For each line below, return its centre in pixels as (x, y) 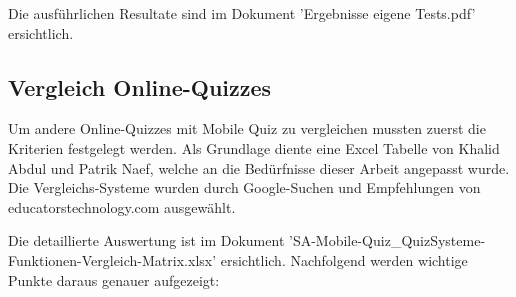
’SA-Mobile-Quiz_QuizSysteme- (387, 240)
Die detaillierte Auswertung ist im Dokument (146, 240)
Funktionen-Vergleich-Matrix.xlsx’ (112, 259)
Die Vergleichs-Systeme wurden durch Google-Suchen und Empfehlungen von (244, 187)
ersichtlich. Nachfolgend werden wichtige (344, 259)
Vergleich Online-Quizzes (140, 86)
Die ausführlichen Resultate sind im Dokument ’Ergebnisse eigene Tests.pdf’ (242, 13)
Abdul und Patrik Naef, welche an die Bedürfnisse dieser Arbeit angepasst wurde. (259, 167)
